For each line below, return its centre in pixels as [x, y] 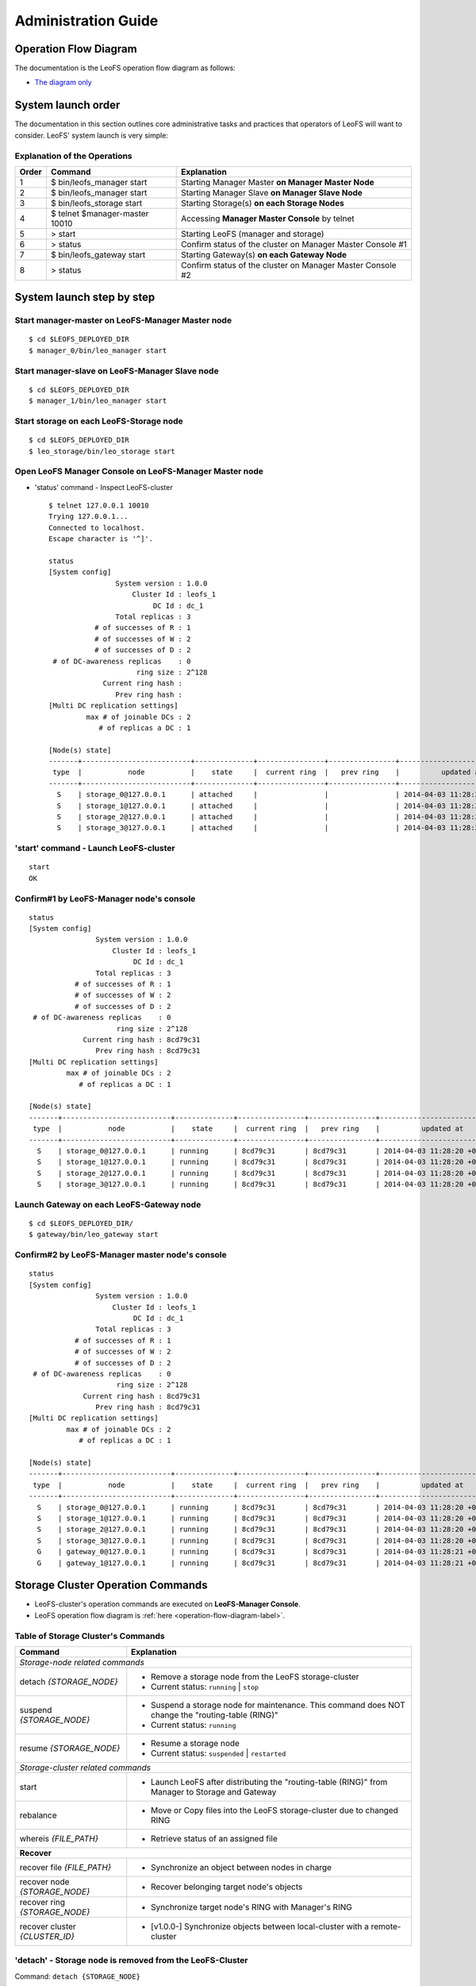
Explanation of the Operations [73, 156]
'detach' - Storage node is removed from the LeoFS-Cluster [132, 1961]
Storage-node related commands [82, 1662]
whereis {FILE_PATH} [59, 1838]
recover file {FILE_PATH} [65, 1867]
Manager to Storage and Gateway [214, 1791]
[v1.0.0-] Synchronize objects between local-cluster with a [260, 1926]
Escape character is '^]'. [101, 539]
